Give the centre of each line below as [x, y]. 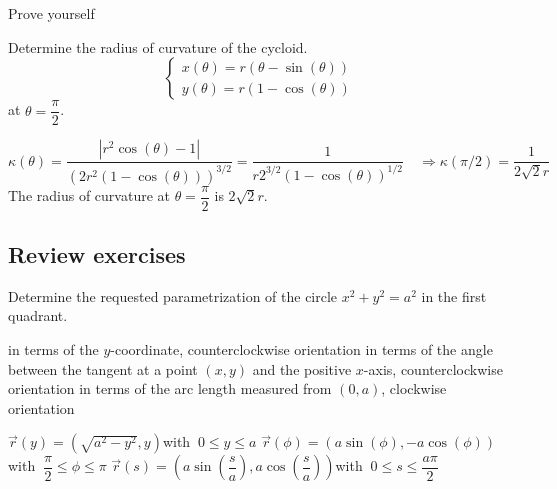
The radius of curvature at [89, 195]
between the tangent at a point [103, 368]
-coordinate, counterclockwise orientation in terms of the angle [301, 349]
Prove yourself [51, 13]
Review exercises [97, 254]
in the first [454, 295]
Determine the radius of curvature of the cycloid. [158, 46]
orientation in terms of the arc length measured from [170, 388]
